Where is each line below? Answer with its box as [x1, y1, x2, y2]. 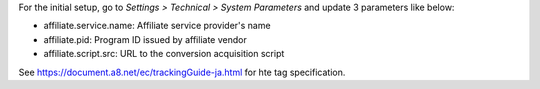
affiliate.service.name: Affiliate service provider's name [43, 20, 271, 32]
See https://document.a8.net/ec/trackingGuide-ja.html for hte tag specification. [18, 66, 346, 78]
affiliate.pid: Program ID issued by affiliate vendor [43, 33, 247, 45]
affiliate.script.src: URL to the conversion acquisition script [43, 48, 285, 60]
